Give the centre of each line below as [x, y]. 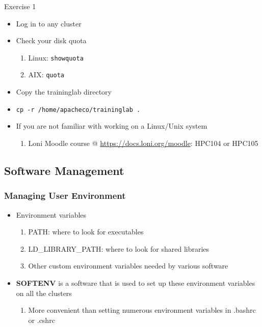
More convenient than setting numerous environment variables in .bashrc [142, 310]
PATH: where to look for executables [86, 232]
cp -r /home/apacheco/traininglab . [78, 110]
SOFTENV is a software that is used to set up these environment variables [136, 283]
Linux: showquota [56, 57]
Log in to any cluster [49, 23]
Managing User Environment [65, 196]
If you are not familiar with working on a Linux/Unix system [112, 126]
